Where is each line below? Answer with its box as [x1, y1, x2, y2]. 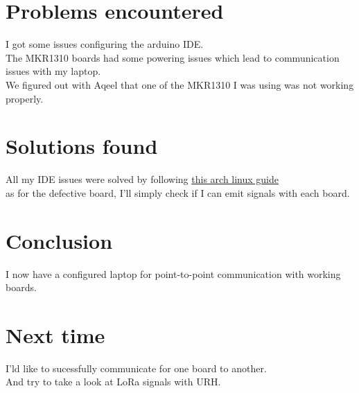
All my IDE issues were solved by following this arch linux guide [6, 172, 279, 186]
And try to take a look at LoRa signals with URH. [6, 374, 221, 389]
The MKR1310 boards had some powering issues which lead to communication [6, 50, 340, 64]
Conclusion [6, 226, 113, 254]
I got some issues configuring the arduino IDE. [6, 37, 204, 51]
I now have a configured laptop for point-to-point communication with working [6, 266, 341, 281]
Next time [6, 320, 105, 349]
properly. [6, 91, 44, 105]
